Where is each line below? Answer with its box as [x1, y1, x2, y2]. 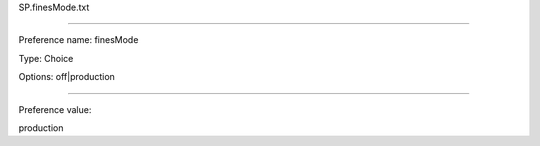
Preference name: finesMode [18, 34, 139, 46]
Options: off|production [18, 71, 115, 83]
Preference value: [18, 103, 92, 115]
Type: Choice [18, 52, 74, 64]
